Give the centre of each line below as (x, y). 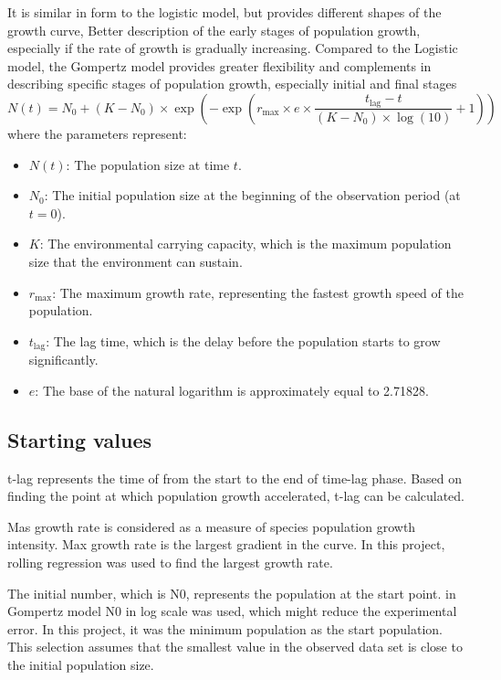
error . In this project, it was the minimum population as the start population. (225, 628)
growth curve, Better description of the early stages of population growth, (214, 30)
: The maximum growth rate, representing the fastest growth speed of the (258, 292)
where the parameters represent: (97, 133)
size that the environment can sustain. (136, 261)
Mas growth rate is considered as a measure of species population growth (212, 526)
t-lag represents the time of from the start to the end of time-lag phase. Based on (235, 478)
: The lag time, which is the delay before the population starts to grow (243, 340)
